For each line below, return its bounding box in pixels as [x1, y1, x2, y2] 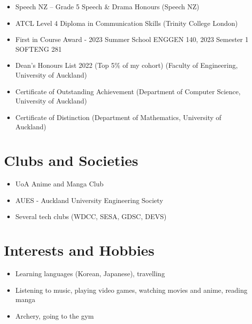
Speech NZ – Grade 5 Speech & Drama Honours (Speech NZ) [15, 1, 199, 11]
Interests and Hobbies [4, 240, 155, 260]
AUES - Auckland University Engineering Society [15, 195, 163, 205]
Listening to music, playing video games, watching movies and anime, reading [15, 284, 248, 295]
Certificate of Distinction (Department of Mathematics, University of [15, 112, 222, 122]
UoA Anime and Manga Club [15, 179, 104, 189]
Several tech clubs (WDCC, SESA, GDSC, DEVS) [15, 211, 167, 222]
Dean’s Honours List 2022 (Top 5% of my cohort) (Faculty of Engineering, [15, 60, 238, 70]
